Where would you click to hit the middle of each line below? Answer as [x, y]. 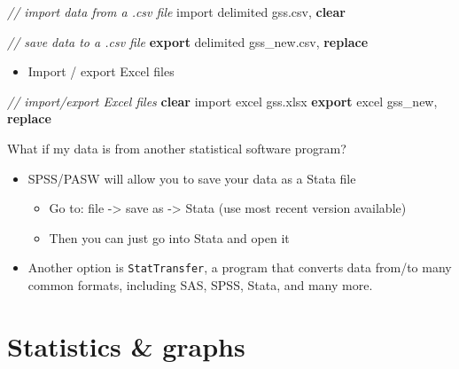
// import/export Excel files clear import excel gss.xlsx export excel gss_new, [222, 101]
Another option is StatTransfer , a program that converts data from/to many [240, 267]
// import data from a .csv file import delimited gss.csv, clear [176, 12]
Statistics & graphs [126, 345]
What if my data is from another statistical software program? [177, 148]
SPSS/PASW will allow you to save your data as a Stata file [192, 178]
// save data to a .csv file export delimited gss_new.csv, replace [188, 41]
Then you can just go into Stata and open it [169, 237]
